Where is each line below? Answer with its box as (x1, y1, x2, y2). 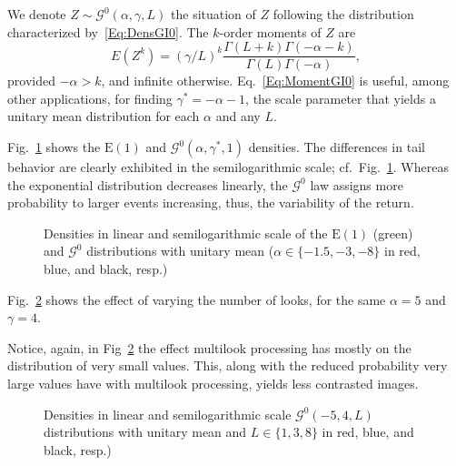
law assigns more (310, 175, 403, 194)
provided (7, 71, 55, 90)
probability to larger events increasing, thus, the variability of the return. (7, 193, 414, 212)
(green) (372, 223, 413, 242)
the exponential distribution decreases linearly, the (7, 175, 288, 194)
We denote (7, 5, 66, 23)
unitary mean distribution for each (7, 106, 200, 126)
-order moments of (219, 22, 322, 41)
